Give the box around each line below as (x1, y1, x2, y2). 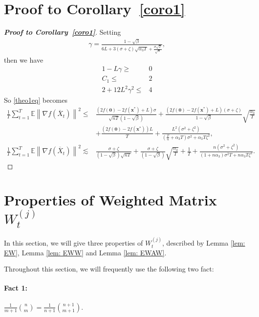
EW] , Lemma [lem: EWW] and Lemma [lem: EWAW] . (4, 247, 167, 257)
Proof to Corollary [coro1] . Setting (4, 27, 121, 37)
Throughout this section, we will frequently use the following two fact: (4, 264, 214, 274)
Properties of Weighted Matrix (4, 189, 217, 209)
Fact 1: (4, 283, 27, 293)
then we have (4, 54, 43, 65)
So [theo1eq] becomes (4, 95, 67, 105)
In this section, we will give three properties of (4, 238, 143, 248)
